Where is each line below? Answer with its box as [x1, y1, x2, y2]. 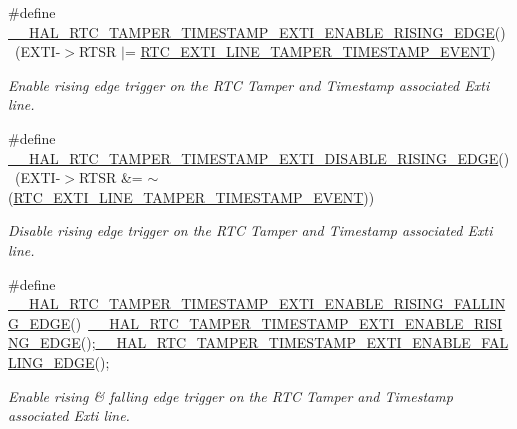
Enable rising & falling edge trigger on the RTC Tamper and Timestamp [8, 385, 453, 406]
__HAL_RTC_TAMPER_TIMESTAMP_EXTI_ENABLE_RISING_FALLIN [8, 293, 506, 314]
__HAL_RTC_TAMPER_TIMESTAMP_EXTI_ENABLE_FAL [95, 332, 509, 353]
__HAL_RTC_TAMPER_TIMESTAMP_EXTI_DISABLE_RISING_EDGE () [8, 147, 510, 168]
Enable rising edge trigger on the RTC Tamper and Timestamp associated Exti [8, 74, 490, 95]
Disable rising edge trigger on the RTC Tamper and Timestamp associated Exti [8, 220, 493, 241]
